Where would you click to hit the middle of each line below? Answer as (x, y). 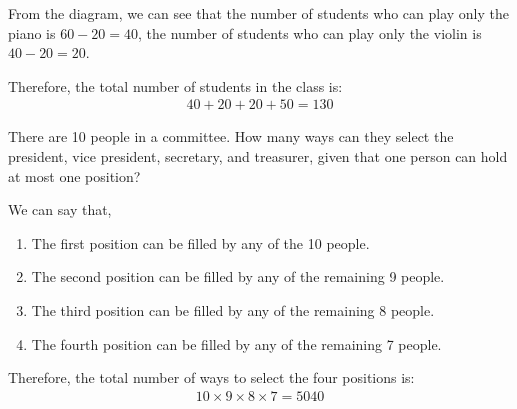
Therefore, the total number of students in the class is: (175, 85)
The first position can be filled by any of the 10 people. (200, 242)
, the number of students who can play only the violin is (309, 32)
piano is (32, 32)
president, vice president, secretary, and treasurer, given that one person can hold (258, 156)
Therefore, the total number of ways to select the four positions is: (211, 377)
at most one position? (74, 175)
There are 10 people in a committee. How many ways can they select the (231, 136)
